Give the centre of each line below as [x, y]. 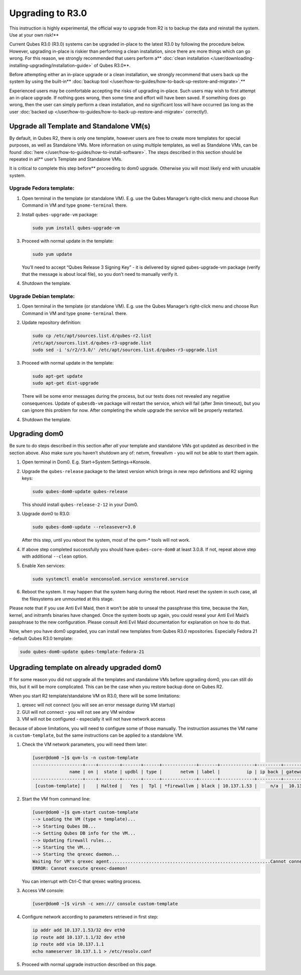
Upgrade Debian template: [42, 296]
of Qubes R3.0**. [112, 65]
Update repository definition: [51, 322]
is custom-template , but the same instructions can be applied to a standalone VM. [96, 735]
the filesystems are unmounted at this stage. [68, 599]
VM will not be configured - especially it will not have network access [94, 719]
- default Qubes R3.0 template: [41, 638]
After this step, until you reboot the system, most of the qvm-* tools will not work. [106, 540]
